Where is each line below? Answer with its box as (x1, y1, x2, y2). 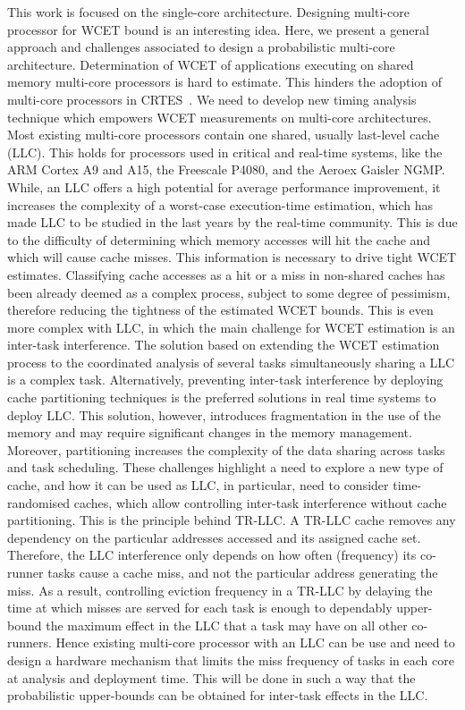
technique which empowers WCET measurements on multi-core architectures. (7, 107, 432, 126)
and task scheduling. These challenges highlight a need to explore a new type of (7, 458, 444, 477)
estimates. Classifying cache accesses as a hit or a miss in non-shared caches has (7, 265, 445, 283)
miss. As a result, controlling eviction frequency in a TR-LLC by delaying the (7, 580, 433, 599)
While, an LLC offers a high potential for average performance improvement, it (7, 177, 441, 196)
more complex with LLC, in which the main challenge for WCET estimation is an (7, 317, 455, 336)
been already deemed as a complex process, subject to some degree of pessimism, (7, 283, 451, 301)
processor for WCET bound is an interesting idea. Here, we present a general (7, 20, 429, 38)
